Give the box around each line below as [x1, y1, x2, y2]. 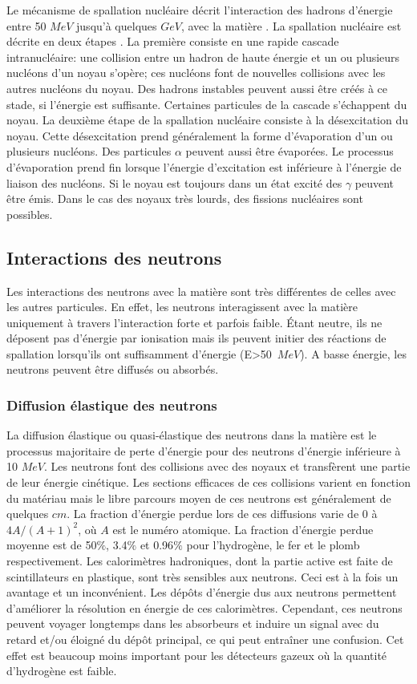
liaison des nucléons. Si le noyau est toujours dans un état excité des [6, 174, 342, 191]
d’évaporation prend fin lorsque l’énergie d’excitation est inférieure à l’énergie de [6, 158, 402, 175]
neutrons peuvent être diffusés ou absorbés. [6, 361, 219, 378]
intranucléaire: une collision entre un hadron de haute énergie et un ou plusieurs [6, 48, 400, 65]
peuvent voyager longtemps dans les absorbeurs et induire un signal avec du [6, 615, 379, 632]
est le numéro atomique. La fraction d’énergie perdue [112, 520, 374, 537]
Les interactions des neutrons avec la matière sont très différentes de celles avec [6, 282, 396, 299]
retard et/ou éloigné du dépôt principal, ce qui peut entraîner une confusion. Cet [6, 631, 404, 648]
